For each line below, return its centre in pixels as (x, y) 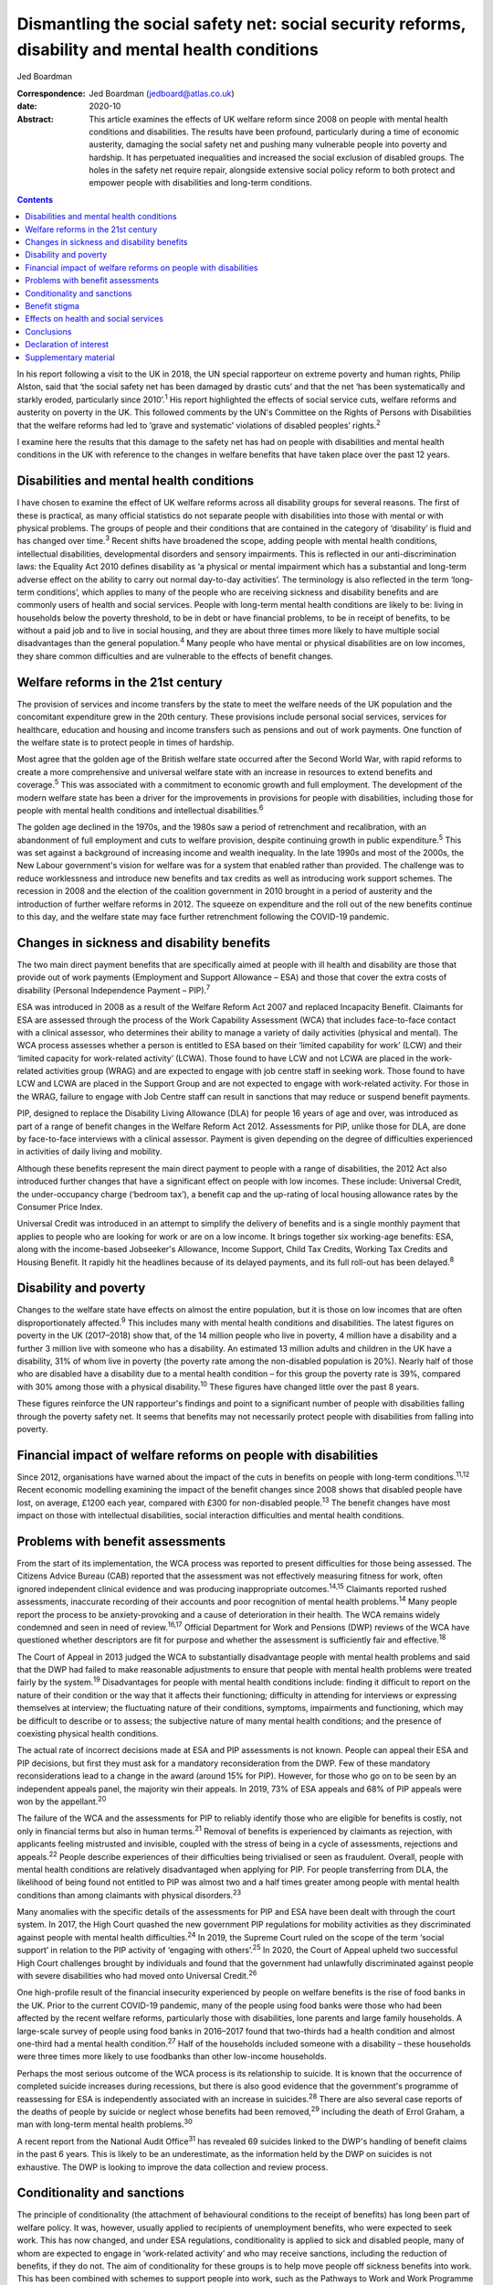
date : (27, 106)
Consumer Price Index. (60, 1206)
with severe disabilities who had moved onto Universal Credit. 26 (137, 1975)
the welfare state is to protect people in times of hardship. (126, 742)
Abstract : (35, 119)
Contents (35, 199)
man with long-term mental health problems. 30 (105, 2123)
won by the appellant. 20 (62, 1801)
